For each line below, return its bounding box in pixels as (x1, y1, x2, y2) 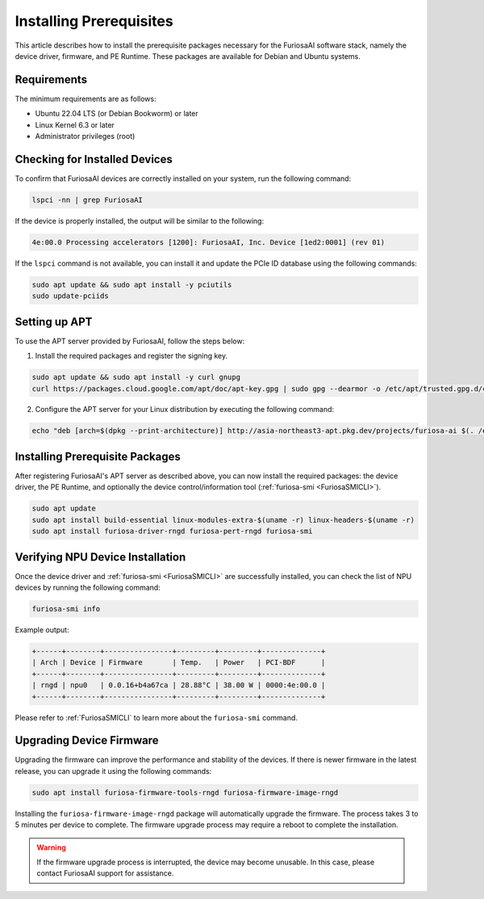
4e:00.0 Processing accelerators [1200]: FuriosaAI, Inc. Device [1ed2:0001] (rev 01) (31, 237, 386, 246)
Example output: (15, 624, 69, 634)
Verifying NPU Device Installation (15, 550, 186, 564)
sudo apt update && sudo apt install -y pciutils (31, 279, 232, 289)
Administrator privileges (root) (35, 132, 136, 141)
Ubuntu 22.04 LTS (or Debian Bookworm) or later (35, 109, 199, 119)
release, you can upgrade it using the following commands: (15, 766, 212, 775)
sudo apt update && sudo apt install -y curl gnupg (31, 372, 241, 382)
